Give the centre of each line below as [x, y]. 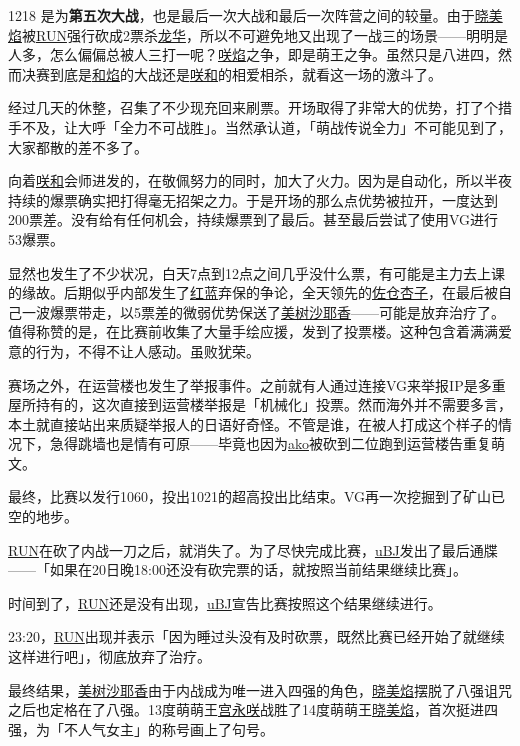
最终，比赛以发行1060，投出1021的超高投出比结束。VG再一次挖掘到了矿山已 [257, 496]
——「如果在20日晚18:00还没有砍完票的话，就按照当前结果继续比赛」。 [237, 569]
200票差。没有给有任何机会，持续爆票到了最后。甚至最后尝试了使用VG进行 [253, 219]
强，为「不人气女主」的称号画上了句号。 [141, 728]
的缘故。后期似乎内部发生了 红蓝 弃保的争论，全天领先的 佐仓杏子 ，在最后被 [253, 292]
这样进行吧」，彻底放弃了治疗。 [109, 656]
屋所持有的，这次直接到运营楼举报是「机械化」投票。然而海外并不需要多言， [260, 404]
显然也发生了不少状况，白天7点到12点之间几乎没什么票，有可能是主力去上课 [256, 272]
